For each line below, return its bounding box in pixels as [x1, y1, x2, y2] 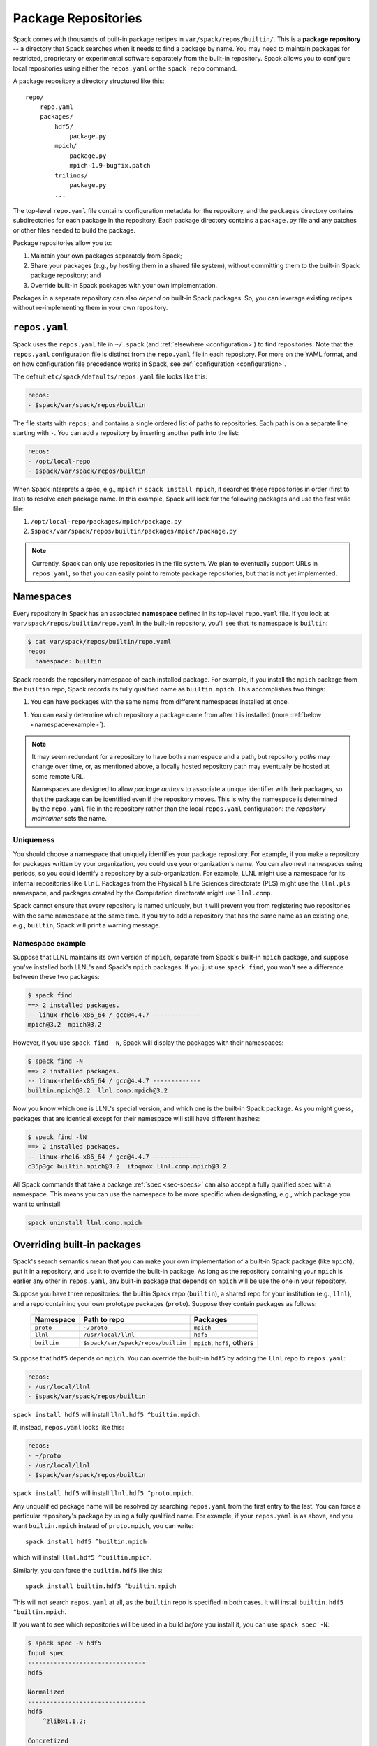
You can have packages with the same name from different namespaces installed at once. [30, 698, 290, 706]
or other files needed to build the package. [13, 226, 136, 234]
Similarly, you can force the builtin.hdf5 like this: [13, 1566, 163, 1574]
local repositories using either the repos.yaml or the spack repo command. [13, 64, 237, 73]
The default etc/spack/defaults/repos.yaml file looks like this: [13, 372, 207, 381]
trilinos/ [54, 171, 89, 179]
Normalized [27, 1688, 65, 1696]
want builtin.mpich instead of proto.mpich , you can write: [13, 1521, 194, 1529]
